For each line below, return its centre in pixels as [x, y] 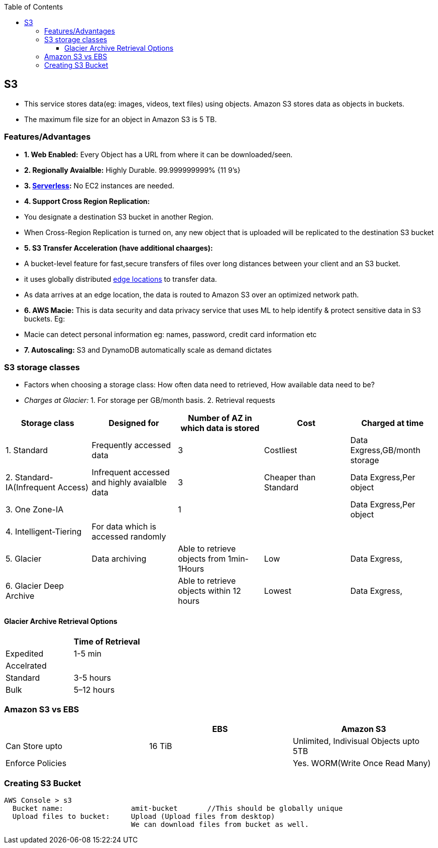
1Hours [191, 569]
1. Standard [27, 450]
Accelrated [26, 665]
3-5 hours [92, 677]
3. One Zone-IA [35, 510]
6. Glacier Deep [35, 586]
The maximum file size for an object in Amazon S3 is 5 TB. [121, 119]
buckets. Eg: [45, 319]
